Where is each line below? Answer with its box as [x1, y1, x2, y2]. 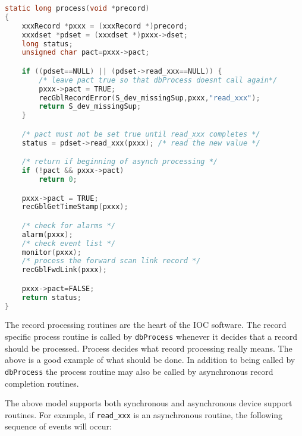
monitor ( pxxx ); [21, 248, 81, 257]
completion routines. [5, 377, 79, 389]
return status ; [21, 293, 81, 302]
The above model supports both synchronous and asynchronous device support [5, 397, 292, 409]
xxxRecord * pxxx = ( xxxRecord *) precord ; [21, 21, 188, 30]
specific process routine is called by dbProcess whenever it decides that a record [5, 330, 297, 343]
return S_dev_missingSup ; [39, 102, 141, 111]
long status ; [21, 39, 73, 48]
